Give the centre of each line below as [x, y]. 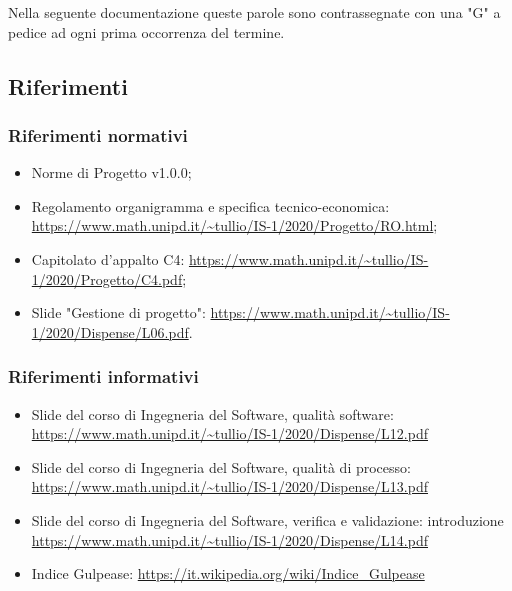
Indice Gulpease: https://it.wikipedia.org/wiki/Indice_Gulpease [228, 573]
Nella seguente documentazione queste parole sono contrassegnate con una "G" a [254, 12]
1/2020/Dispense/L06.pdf [110, 331]
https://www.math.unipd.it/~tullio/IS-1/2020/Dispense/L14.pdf [230, 539]
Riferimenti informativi [103, 376]
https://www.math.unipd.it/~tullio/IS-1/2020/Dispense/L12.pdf [230, 433]
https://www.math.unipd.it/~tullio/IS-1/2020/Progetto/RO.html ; [234, 225]
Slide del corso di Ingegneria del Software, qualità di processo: [221, 466]
